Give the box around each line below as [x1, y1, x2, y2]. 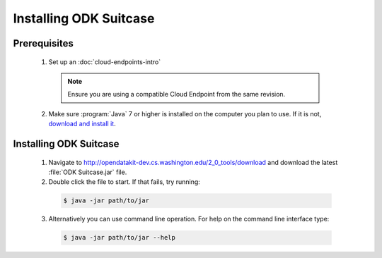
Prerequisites [13, 37, 74, 49]
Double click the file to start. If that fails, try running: [48, 178, 201, 186]
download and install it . [48, 120, 116, 128]
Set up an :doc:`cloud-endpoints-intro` [48, 57, 161, 66]
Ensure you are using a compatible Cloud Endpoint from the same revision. [67, 90, 286, 99]
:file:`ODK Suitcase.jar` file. [48, 168, 127, 176]
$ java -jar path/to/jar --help [63, 233, 176, 242]
